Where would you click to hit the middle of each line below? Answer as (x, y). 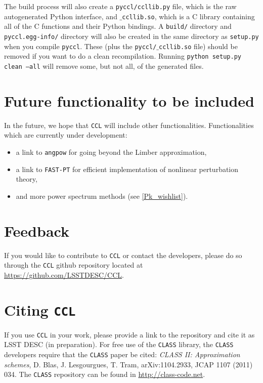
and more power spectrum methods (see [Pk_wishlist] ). (102, 196)
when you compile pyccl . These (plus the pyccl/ (80, 46)
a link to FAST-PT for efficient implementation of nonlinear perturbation (127, 169)
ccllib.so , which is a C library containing (188, 16)
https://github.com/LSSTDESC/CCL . (64, 274)
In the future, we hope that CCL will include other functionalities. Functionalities (129, 125)
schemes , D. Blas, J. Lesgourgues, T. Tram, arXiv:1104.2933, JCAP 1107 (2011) (128, 364)
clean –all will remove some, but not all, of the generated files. (104, 66)
